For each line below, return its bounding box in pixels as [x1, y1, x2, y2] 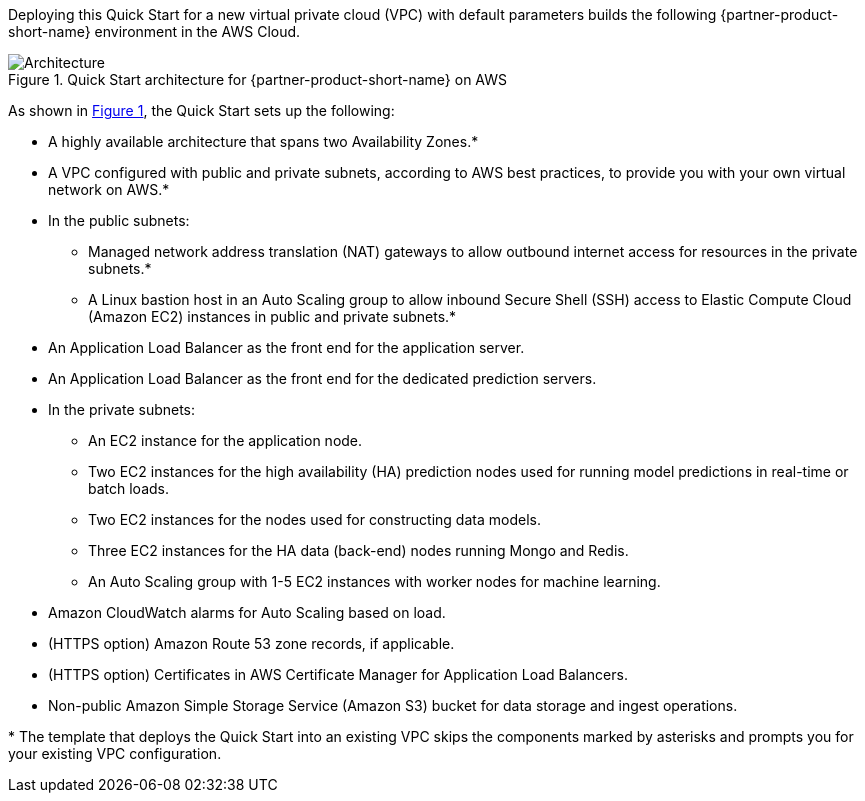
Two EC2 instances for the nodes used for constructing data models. [88, 511, 541, 528]
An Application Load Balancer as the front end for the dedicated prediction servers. [48, 370, 597, 387]
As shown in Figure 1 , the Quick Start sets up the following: [8, 102, 395, 119]
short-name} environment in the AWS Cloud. [8, 23, 301, 40]
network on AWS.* [48, 181, 170, 198]
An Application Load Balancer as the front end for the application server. [48, 339, 525, 356]
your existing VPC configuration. [8, 745, 222, 762]
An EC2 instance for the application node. [88, 432, 363, 449]
